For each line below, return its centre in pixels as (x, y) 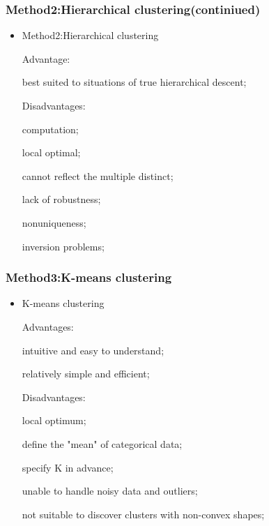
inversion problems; (63, 246)
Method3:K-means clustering (89, 277)
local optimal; (51, 152)
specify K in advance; (68, 467)
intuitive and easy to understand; (93, 350)
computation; (50, 129)
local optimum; (54, 420)
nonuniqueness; (54, 222)
